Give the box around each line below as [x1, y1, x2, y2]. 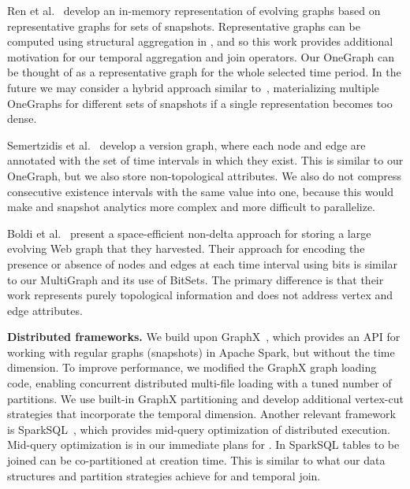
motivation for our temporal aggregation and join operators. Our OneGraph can [7, 48, 394, 65]
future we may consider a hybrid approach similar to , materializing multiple [7, 79, 379, 95]
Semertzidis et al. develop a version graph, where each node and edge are [7, 136, 366, 153]
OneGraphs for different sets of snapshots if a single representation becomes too [7, 94, 393, 111]
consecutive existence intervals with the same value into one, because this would [7, 183, 394, 199]
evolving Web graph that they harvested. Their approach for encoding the [7, 240, 365, 257]
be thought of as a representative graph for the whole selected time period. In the [7, 64, 401, 80]
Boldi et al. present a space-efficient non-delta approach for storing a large [7, 224, 371, 241]
